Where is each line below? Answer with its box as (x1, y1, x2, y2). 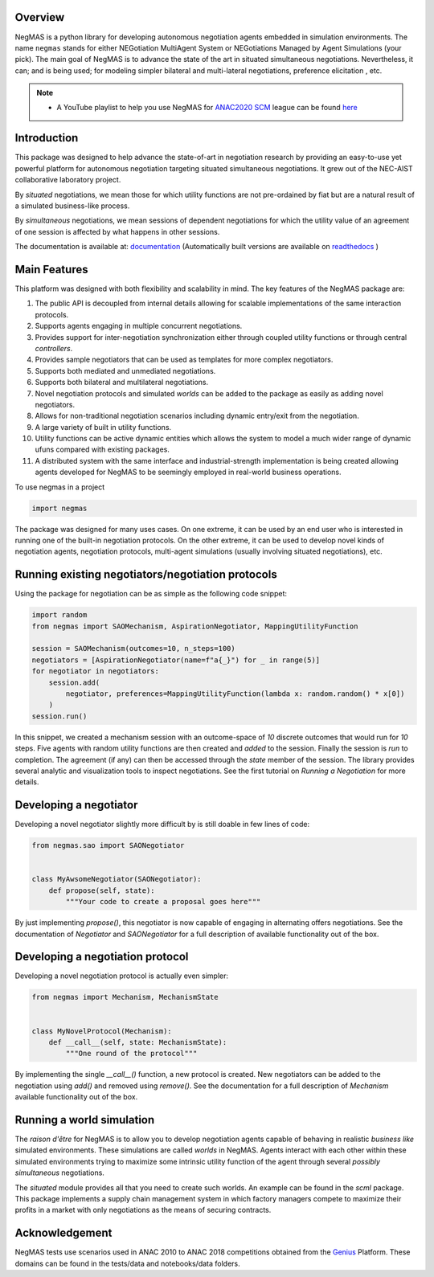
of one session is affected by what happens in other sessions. (14, 227, 220, 236)
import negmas (31, 503, 88, 513)
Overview (14, 10, 65, 24)
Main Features (14, 262, 88, 276)
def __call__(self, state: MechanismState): (48, 1038, 227, 1047)
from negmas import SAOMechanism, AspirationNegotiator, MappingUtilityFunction (31, 621, 358, 631)
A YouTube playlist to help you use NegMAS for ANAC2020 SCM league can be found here (56, 103, 358, 113)
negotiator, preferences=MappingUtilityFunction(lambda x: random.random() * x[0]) (65, 690, 405, 698)
